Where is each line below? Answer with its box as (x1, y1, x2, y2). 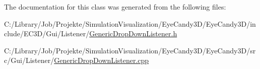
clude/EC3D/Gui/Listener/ (4, 28, 90, 39)
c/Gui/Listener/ (4, 55, 54, 65)
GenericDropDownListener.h (89, 28, 177, 39)
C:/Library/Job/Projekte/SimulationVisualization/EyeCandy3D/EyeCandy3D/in (4, 18, 256, 29)
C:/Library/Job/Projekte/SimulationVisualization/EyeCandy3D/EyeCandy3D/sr (4, 45, 256, 55)
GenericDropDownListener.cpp (54, 55, 149, 65)
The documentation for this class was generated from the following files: (4, 2, 226, 12)
